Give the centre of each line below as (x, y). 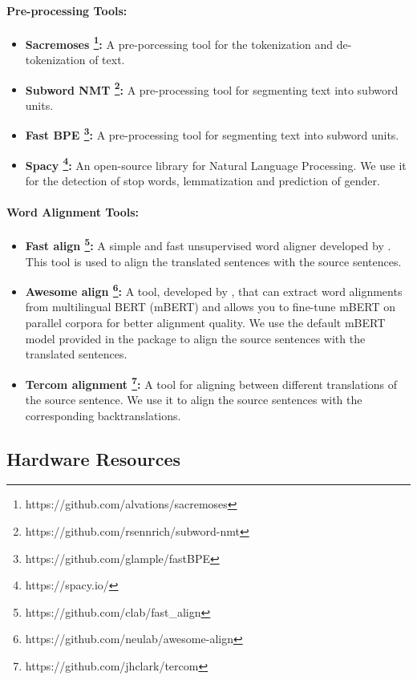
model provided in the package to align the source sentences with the (195, 338)
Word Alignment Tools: (73, 212)
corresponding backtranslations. (103, 415)
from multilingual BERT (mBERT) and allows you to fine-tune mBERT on (210, 307)
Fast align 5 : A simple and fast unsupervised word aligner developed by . (208, 245)
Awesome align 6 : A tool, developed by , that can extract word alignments (214, 290)
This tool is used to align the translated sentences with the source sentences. (213, 261)
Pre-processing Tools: (67, 10)
